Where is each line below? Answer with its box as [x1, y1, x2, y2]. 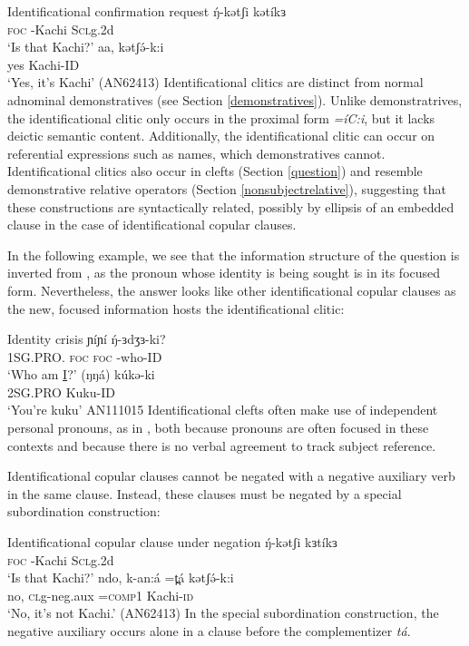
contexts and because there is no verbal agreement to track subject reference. [7, 436, 436, 455]
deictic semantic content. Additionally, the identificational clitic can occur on [7, 126, 435, 145]
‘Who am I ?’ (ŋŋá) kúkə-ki [7, 365, 155, 384]
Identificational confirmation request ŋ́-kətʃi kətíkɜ [7, 2, 287, 20]
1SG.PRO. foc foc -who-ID [7, 347, 162, 366]
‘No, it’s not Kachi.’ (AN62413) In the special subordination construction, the [7, 603, 439, 622]
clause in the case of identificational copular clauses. [7, 215, 297, 234]
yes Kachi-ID [7, 54, 80, 73]
